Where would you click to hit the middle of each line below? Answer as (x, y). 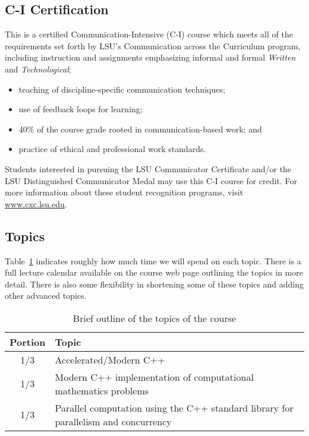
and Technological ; (38, 69)
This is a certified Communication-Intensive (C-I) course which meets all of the (149, 34)
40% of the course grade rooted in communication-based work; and (140, 129)
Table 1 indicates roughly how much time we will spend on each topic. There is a (153, 260)
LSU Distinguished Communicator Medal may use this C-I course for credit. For (151, 180)
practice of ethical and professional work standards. (112, 149)
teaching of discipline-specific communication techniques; (122, 89)
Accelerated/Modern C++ (110, 359)
